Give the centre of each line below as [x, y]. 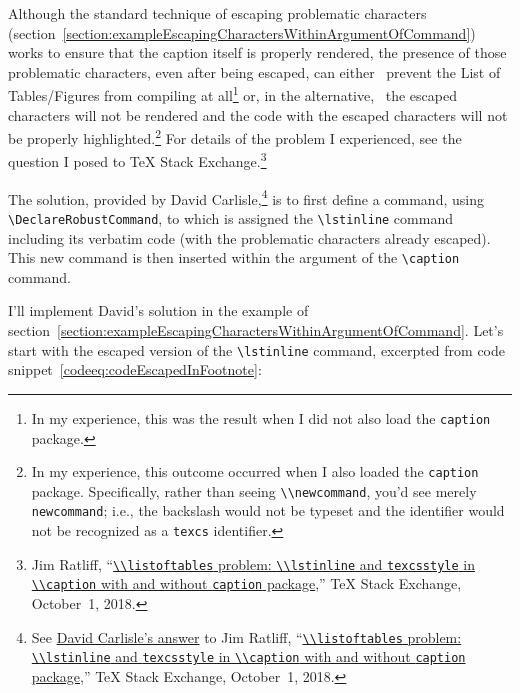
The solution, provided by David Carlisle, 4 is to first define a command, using [246, 197]
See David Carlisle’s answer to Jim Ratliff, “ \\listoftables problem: [246, 636]
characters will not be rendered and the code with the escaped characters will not [258, 114]
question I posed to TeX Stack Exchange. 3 [137, 160]
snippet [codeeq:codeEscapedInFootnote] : [135, 369]
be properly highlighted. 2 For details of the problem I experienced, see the [235, 136]
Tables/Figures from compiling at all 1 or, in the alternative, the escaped [232, 94]
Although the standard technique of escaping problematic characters [217, 13]
